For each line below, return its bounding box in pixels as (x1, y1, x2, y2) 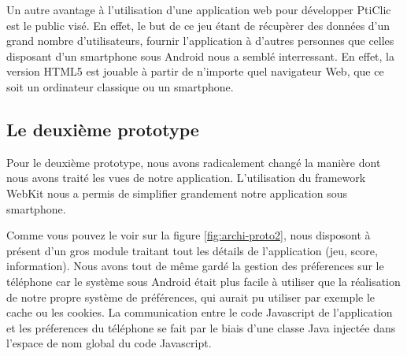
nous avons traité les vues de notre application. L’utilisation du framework (6, 169, 366, 186)
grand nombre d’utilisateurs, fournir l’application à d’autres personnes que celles (6, 32, 394, 49)
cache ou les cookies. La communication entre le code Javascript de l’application (6, 304, 393, 321)
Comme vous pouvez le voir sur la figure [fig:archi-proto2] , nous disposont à (6, 227, 371, 243)
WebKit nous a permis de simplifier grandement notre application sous (6, 184, 348, 201)
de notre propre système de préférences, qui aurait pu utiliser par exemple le (6, 288, 376, 305)
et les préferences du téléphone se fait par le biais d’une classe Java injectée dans (6, 319, 396, 336)
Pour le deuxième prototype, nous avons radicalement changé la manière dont (6, 154, 381, 170)
